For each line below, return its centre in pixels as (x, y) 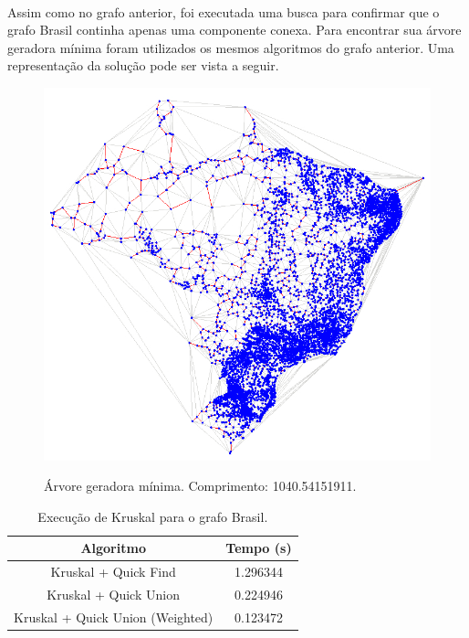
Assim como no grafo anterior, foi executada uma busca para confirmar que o (224, 11)
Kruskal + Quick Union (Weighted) (114, 617)
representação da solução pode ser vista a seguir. (143, 65)
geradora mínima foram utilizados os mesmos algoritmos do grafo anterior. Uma (231, 47)
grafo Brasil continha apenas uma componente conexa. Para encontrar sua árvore (234, 30)
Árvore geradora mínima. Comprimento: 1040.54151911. (200, 486)
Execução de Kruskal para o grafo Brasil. (153, 516)
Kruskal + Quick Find (113, 572)
